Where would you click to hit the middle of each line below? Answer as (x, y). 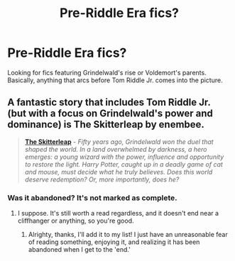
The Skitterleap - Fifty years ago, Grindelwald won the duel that (119, 141)
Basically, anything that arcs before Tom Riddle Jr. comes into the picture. (115, 80)
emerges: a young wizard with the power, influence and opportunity (124, 157)
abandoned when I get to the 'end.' (80, 250)
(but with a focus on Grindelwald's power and (110, 114)
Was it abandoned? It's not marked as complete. (92, 198)
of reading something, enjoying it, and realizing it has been (114, 242)
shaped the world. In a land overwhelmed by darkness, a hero (116, 149)
